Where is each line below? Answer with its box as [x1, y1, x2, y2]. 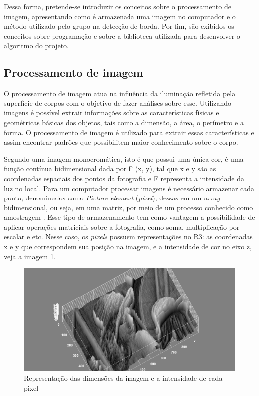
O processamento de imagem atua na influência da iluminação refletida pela [4, 88, 236, 99]
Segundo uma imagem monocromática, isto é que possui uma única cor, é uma [4, 153, 244, 164]
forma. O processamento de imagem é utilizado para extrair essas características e [4, 127, 254, 137]
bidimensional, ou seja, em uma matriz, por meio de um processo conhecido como [4, 202, 253, 212]
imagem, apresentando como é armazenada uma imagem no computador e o [4, 11, 236, 21]
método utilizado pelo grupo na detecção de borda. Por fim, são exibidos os [4, 21, 234, 31]
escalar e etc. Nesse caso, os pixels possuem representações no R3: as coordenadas [4, 231, 253, 242]
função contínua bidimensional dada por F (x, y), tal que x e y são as [4, 163, 216, 174]
